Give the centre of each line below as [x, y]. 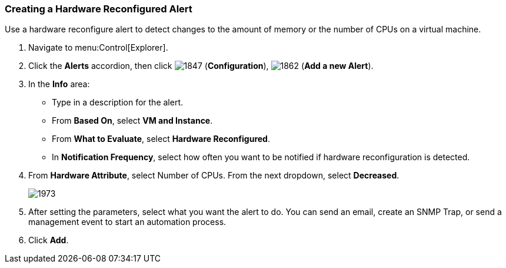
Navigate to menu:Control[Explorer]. [98, 48]
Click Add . [49, 240]
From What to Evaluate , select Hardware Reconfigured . [161, 139]
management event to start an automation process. [127, 222]
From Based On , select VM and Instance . [132, 121]
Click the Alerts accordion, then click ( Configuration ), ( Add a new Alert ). [201, 66]
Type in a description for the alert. [118, 102]
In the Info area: [59, 84]
